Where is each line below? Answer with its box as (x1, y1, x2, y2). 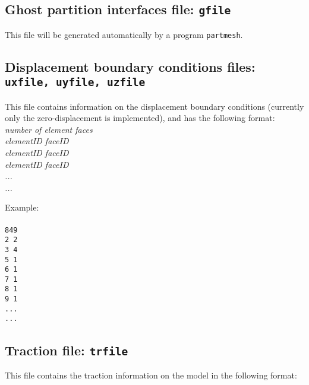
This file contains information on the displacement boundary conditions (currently (5, 100, 304, 112)
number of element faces (5, 123, 93, 135)
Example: (5, 201, 39, 214)
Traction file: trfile (5, 341, 128, 359)
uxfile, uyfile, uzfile (5, 76, 146, 89)
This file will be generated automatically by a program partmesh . (5, 28, 243, 40)
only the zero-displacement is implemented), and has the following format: (5, 112, 275, 124)
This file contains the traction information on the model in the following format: (5, 368, 297, 381)
